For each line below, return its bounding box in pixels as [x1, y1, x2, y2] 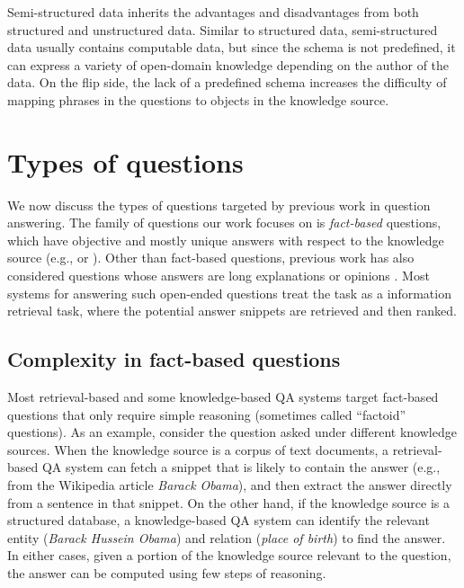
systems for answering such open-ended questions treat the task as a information [7, 283, 451, 302]
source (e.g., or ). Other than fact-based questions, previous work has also [7, 248, 415, 267]
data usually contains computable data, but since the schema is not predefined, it [7, 38, 456, 57]
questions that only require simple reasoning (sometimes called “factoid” [7, 405, 406, 423]
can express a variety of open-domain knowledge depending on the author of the [7, 55, 450, 74]
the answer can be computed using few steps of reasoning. [7, 563, 326, 582]
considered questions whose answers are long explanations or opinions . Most [7, 266, 430, 285]
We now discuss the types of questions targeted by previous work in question [7, 195, 431, 214]
